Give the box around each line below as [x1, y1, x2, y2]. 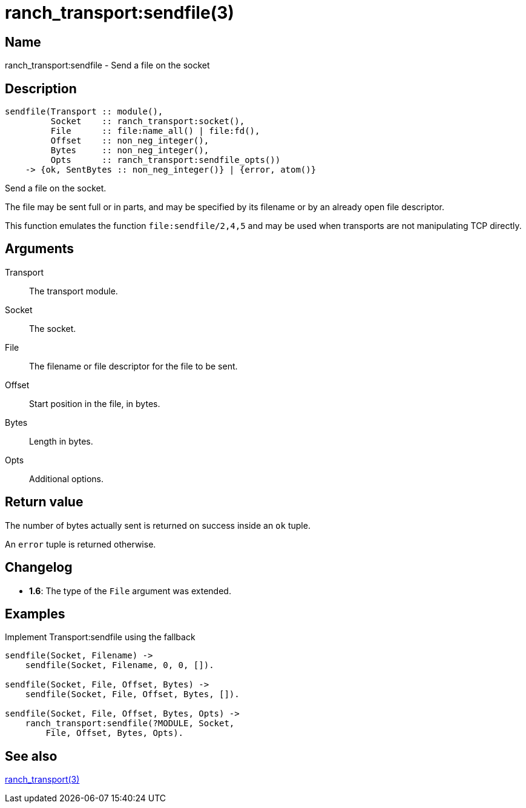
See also [5, 748, 58, 764]
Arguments [5, 241, 74, 257]
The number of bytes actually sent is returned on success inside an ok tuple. [5, 520, 311, 531]
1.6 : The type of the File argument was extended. [29, 585, 231, 596]
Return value [5, 494, 84, 510]
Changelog [5, 560, 73, 575]
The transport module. [29, 285, 118, 296]
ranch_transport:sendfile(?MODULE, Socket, [25, 718, 235, 729]
